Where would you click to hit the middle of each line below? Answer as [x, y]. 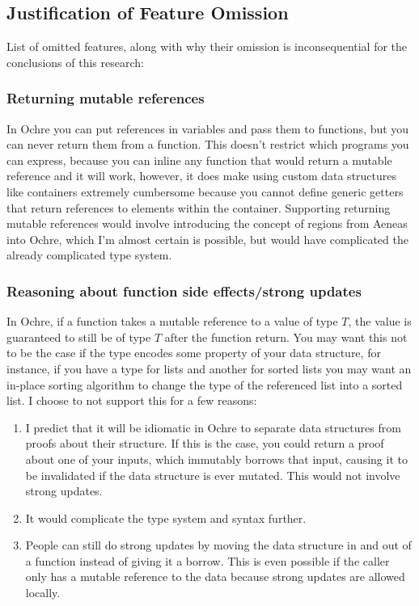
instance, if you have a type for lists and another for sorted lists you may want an [209, 368]
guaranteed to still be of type [79, 337]
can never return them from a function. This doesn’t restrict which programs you [208, 144]
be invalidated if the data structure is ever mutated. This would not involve [213, 475]
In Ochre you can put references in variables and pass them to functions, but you [208, 128]
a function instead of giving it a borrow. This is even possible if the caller [207, 560]
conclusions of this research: [75, 62]
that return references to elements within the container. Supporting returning [199, 207]
